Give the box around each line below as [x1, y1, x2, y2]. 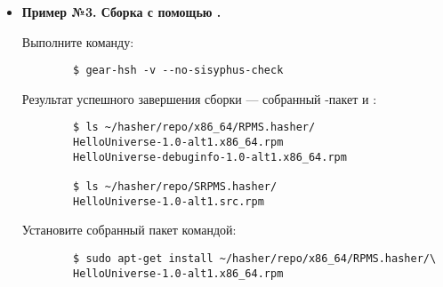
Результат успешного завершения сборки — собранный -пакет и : [21, 89, 377, 108]
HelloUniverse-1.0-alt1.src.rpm [73, 195, 264, 208]
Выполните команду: [21, 32, 134, 51]
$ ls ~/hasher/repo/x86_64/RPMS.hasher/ [73, 121, 316, 134]
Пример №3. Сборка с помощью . [21, 3, 221, 20]
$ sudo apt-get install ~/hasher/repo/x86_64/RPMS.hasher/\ [73, 251, 437, 265]
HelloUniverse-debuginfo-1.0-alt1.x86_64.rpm [73, 150, 347, 163]
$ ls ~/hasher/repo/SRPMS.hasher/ [73, 180, 278, 194]
